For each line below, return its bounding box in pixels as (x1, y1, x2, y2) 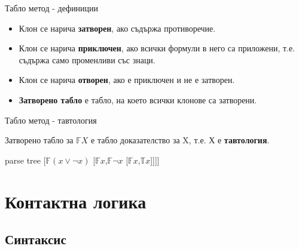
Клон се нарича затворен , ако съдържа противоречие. (19, 21, 216, 34)
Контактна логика (5, 189, 147, 213)
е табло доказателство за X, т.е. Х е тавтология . (91, 134, 270, 146)
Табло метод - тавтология (5, 113, 97, 126)
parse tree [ (5, 153, 46, 166)
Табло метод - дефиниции (5, 2, 99, 14)
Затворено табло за (5, 134, 74, 146)
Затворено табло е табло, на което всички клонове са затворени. (19, 93, 257, 106)
